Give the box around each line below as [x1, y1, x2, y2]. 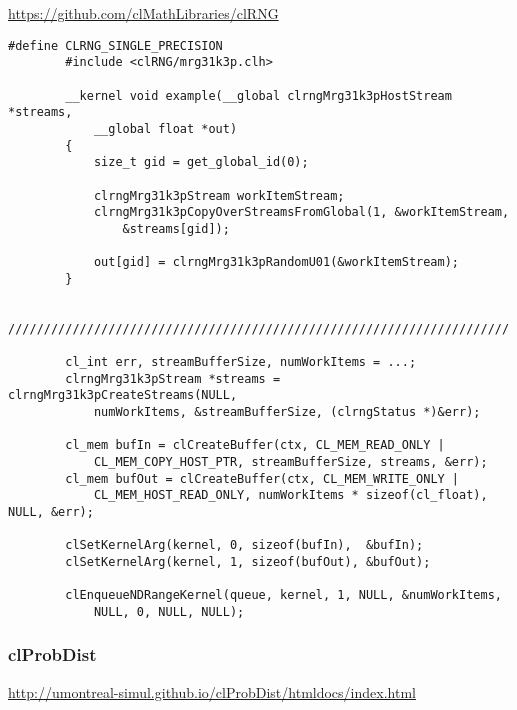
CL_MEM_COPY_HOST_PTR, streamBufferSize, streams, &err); [93, 455, 488, 469]
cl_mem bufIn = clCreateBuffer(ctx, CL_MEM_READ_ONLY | [65, 438, 445, 453]
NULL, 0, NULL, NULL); [93, 604, 245, 619]
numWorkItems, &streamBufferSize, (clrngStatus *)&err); [93, 405, 481, 420]
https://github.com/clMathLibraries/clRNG [8, 3, 279, 23]
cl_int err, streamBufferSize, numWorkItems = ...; [65, 355, 417, 370]
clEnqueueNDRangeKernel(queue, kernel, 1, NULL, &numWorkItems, [65, 588, 502, 603]
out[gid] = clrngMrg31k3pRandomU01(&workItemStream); [93, 255, 460, 270]
